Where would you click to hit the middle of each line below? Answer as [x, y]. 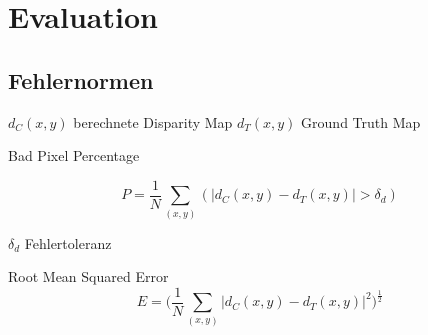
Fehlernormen [81, 79]
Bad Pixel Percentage [74, 155]
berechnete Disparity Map [153, 121]
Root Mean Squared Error [88, 276]
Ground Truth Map [361, 121]
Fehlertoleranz [68, 242]
